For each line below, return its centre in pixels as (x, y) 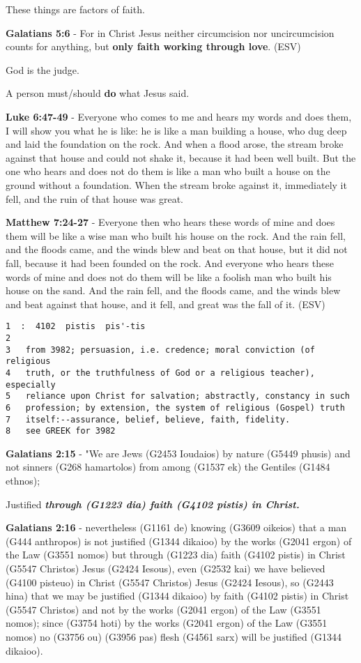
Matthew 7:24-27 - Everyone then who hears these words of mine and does (170, 222)
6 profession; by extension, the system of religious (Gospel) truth (175, 407)
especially (31, 384)
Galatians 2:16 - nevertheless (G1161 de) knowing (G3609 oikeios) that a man (176, 527)
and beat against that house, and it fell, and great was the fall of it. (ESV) (166, 304)
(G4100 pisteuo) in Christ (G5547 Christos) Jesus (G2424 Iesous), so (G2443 (170, 582)
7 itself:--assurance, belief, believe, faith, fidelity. (148, 419)
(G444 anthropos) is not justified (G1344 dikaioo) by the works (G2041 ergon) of (179, 541)
